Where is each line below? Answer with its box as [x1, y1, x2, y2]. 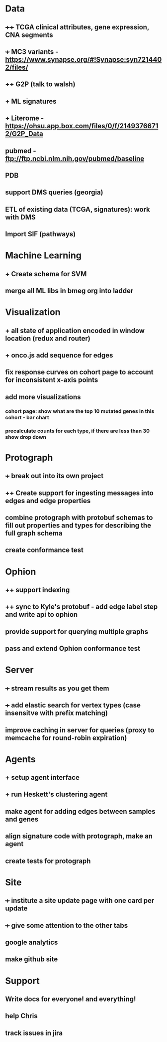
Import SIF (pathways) [5, 230, 76, 238]
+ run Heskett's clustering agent [5, 790, 108, 799]
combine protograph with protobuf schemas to [5, 514, 153, 522]
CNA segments [5, 30, 53, 39]
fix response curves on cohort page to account [5, 368, 154, 376]
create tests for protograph [5, 857, 91, 865]
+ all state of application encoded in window [5, 326, 145, 335]
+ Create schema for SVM [5, 270, 87, 278]
